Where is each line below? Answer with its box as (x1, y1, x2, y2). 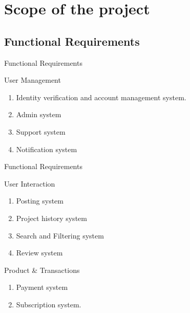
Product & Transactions (4, 264, 80, 275)
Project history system (16, 212, 87, 223)
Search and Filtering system (16, 230, 104, 241)
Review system (16, 247, 63, 258)
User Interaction (4, 178, 55, 189)
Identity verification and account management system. (16, 91, 186, 102)
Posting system (16, 195, 64, 206)
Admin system (16, 109, 61, 120)
